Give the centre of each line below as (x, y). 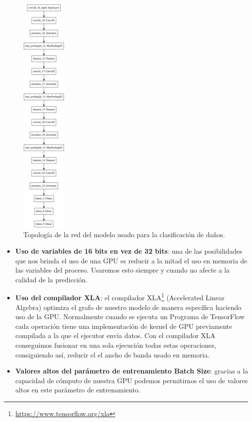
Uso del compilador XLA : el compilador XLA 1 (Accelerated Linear (120, 297)
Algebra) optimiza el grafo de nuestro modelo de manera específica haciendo (128, 307)
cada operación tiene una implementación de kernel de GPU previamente (124, 326)
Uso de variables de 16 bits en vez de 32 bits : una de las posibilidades (129, 251)
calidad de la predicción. (51, 279)
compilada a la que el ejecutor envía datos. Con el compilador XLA (115, 335)
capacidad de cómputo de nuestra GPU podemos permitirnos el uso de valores (131, 380)
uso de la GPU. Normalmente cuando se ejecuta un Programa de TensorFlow (130, 316)
